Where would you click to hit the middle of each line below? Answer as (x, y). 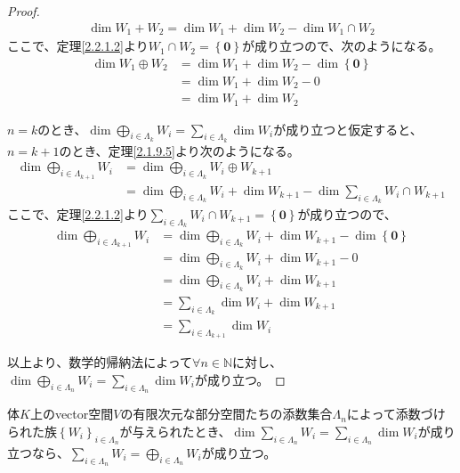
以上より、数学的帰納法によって (100, 362)
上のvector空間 (72, 414)
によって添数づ (390, 414)
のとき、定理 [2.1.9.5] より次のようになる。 (179, 150)
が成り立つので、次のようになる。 (342, 46)
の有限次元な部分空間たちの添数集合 (226, 414)
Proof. (24, 11)
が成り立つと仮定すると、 (348, 129)
